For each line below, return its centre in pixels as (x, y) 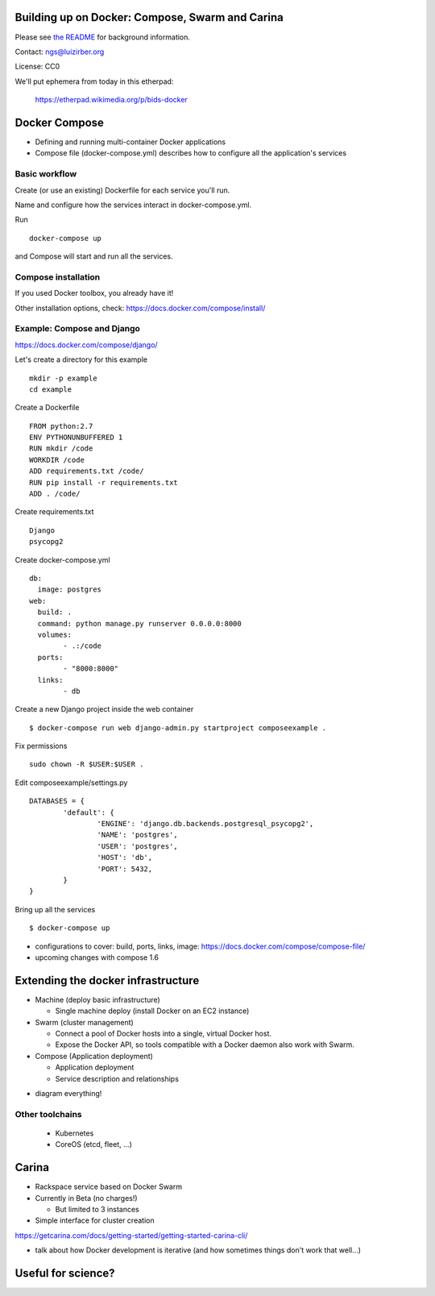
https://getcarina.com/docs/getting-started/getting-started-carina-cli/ (131, 1235)
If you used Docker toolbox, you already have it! (94, 293)
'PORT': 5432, (125, 869)
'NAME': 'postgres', (138, 835)
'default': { (89, 812)
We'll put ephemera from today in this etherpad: (94, 81)
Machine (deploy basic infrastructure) (97, 999)
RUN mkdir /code (61, 449)
